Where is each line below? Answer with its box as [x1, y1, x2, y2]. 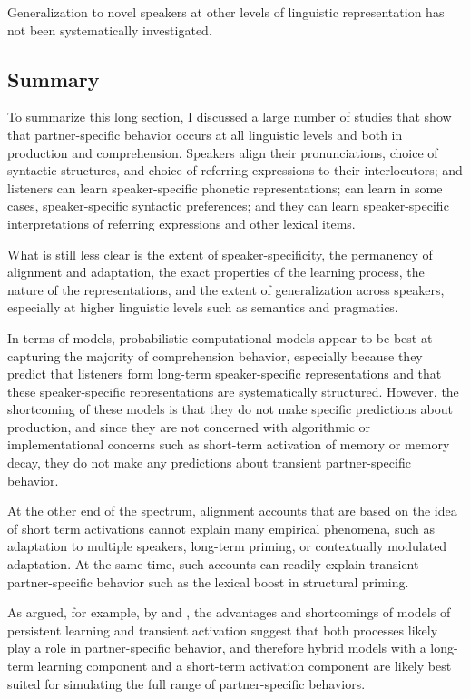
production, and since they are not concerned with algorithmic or [7, 417, 371, 436]
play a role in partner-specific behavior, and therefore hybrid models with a [7, 638, 426, 657]
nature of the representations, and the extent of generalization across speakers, [7, 280, 445, 299]
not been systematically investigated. [7, 20, 212, 39]
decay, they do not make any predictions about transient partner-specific [7, 453, 411, 472]
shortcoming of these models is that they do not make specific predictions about [7, 399, 453, 418]
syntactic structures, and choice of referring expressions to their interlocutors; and [7, 161, 463, 180]
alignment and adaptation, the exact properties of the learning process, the [7, 262, 425, 281]
